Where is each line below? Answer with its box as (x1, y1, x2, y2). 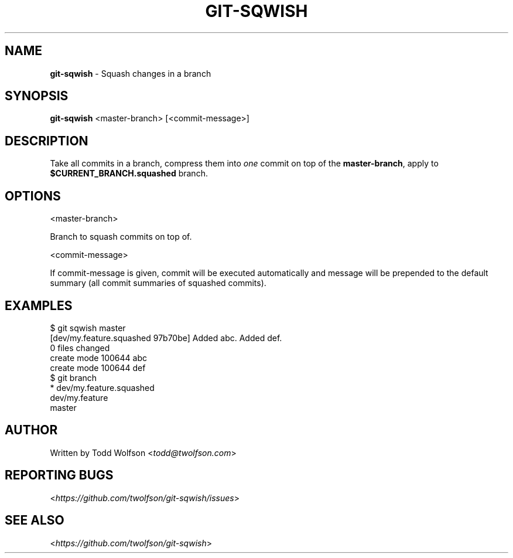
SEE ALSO (5, 513, 64, 528)
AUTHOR (5, 423, 58, 438)
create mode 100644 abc (50, 352, 147, 363)
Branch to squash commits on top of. (50, 232, 192, 242)
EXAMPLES (5, 298, 73, 313)
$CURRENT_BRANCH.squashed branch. (50, 168, 208, 179)
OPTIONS (5, 188, 61, 203)
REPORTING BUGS (5, 468, 114, 483)
